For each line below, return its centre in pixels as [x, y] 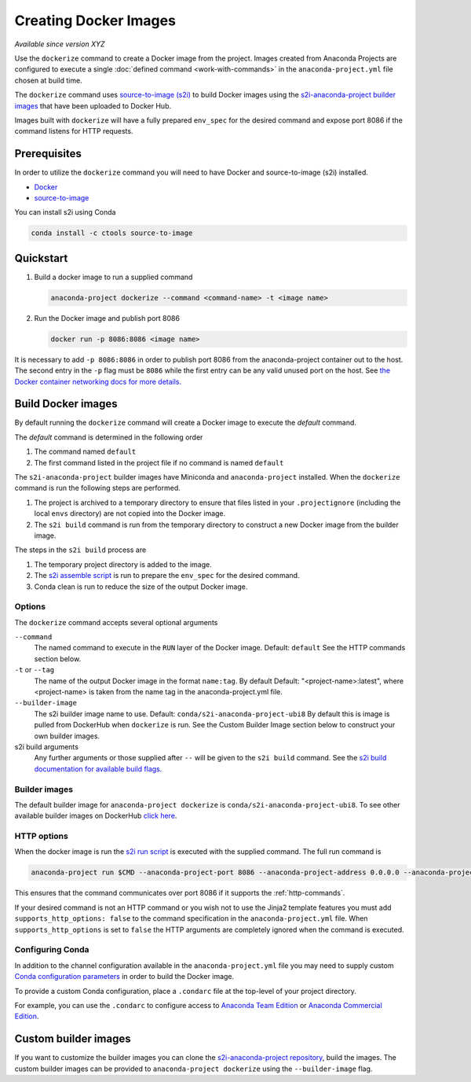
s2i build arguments [46, 746]
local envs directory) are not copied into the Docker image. [130, 513]
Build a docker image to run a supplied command [113, 277]
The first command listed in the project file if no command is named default [159, 462]
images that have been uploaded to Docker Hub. [93, 105]
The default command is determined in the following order [109, 437]
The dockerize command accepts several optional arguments [116, 622]
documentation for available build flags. [98, 769]
